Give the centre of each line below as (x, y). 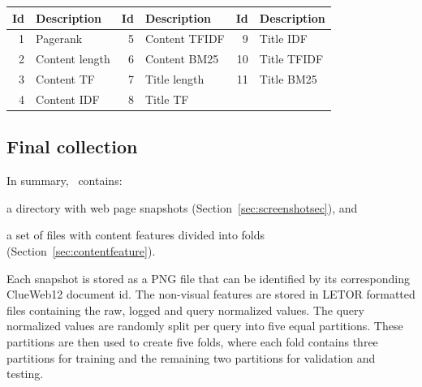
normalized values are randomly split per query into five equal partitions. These (205, 326)
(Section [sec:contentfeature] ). (81, 250)
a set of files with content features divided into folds (136, 235)
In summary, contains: (65, 181)
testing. (25, 374)
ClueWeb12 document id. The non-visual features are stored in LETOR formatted (211, 294)
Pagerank (59, 39)
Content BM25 (182, 59)
